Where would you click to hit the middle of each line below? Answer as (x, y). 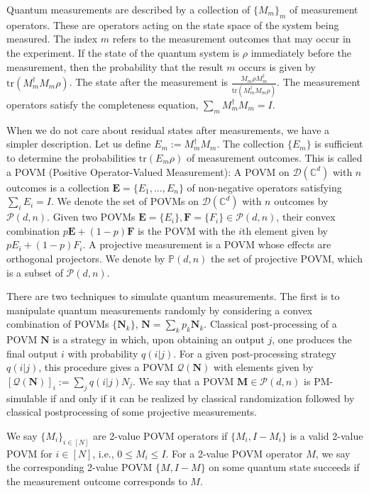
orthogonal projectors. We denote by (86, 258)
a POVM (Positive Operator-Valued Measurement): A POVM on (148, 171)
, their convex (306, 217)
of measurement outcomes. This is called (274, 157)
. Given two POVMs (91, 217)
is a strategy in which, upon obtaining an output (159, 339)
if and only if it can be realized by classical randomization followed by (202, 398)
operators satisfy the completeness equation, (103, 104)
